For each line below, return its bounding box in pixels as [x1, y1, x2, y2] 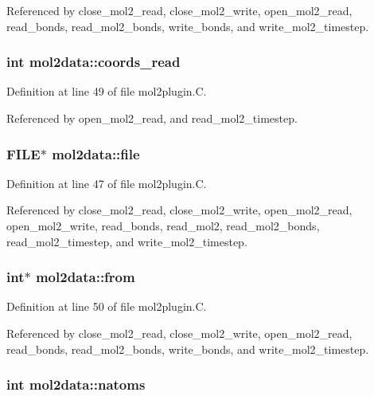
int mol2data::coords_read [6, 52, 181, 72]
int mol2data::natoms [6, 374, 146, 394]
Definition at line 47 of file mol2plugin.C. [6, 174, 207, 191]
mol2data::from [35, 267, 135, 287]
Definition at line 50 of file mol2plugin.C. [6, 298, 207, 315]
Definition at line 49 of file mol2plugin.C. [6, 83, 207, 100]
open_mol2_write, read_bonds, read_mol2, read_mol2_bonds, [6, 218, 320, 233]
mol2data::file [52, 143, 140, 163]
